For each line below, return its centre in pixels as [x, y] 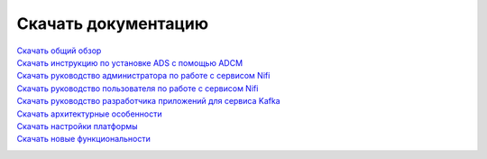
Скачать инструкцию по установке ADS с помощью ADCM [130, 62]
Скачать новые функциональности [83, 139]
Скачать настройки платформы [78, 126]
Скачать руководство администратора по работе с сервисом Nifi [143, 76]
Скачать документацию [113, 23]
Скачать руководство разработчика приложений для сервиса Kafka [148, 101]
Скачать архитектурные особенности [89, 114]
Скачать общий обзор [59, 51]
